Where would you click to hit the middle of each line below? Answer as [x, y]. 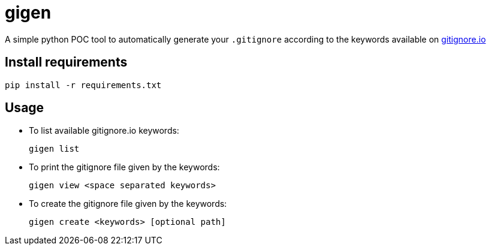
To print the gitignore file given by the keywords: [124, 167]
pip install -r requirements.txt [83, 85]
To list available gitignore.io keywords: [104, 131]
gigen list [54, 149]
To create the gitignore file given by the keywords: [128, 204]
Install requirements [66, 62]
